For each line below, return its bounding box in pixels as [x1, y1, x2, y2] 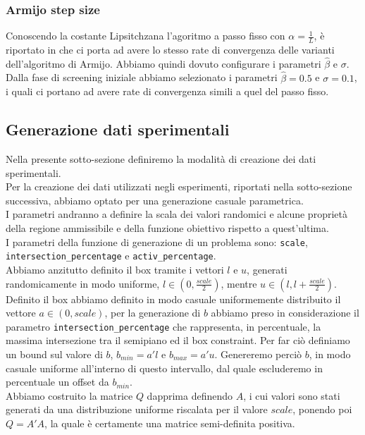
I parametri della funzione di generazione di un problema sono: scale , [6, 234, 308, 249]
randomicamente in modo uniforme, [6, 276, 160, 290]
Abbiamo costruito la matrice [6, 388, 133, 403]
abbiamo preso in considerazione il [211, 305, 359, 320]
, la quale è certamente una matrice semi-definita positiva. [44, 415, 295, 430]
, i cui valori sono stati [243, 388, 340, 403]
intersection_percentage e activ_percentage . [6, 248, 216, 263]
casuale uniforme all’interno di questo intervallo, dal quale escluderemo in [6, 360, 323, 375]
